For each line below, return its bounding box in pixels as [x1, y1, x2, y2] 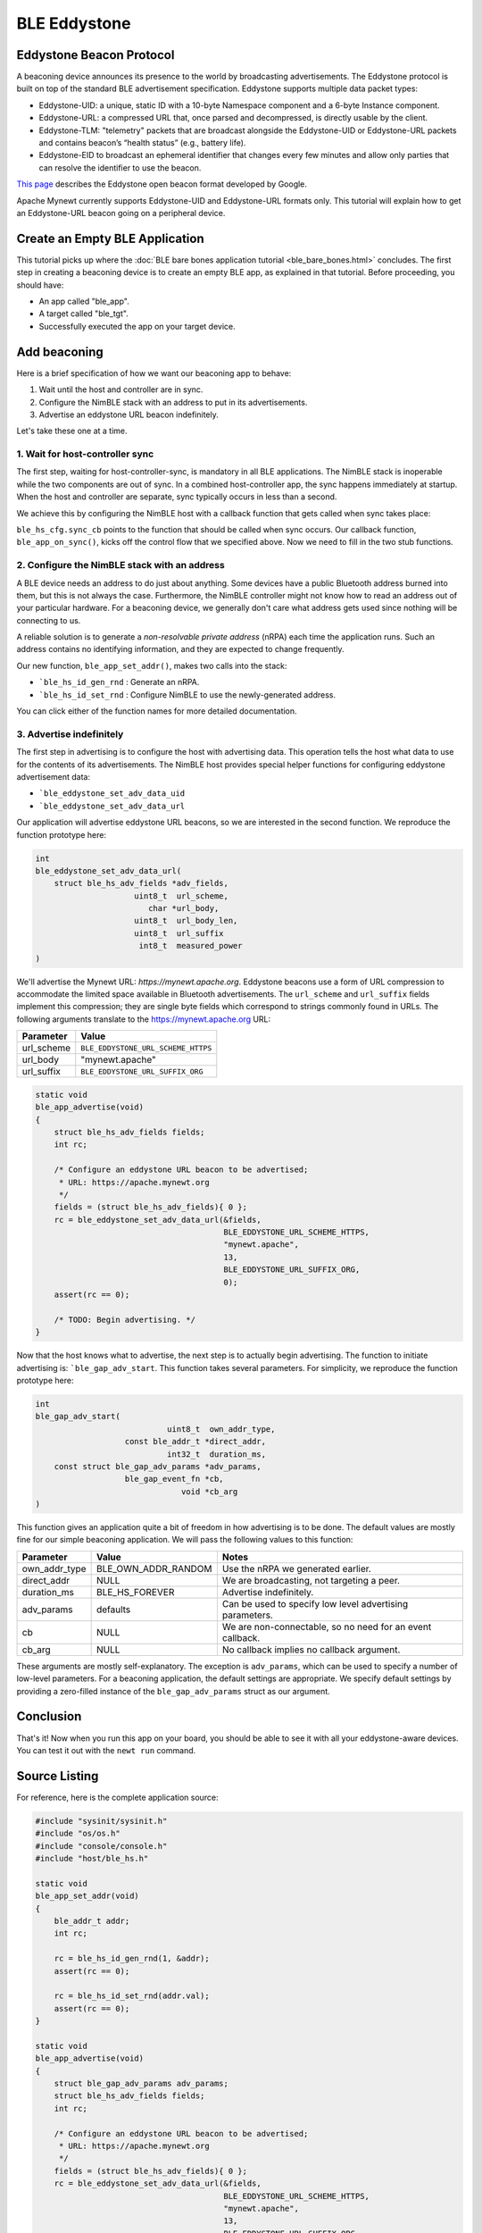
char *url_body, [147, 903, 220, 914]
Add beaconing [16, 344, 104, 359]
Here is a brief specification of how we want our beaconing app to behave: [16, 367, 292, 379]
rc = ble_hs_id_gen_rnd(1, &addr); [54, 1953, 210, 1964]
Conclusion [16, 1709, 82, 1724]
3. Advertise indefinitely [16, 728, 124, 740]
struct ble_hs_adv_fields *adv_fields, [54, 878, 229, 889]
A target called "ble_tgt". [38, 308, 129, 319]
